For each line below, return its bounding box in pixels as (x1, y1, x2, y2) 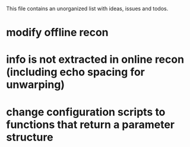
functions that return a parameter (6, 118, 175, 131)
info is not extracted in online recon (6, 53, 185, 66)
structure (6, 130, 53, 144)
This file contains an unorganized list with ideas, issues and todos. (6, 5, 169, 12)
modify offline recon (6, 26, 109, 39)
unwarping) (6, 78, 65, 91)
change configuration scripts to (6, 105, 166, 119)
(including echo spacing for (6, 65, 145, 79)
